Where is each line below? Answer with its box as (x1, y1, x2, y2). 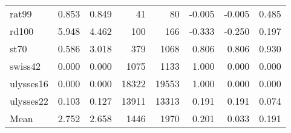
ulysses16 (10, 76, 48, 90)
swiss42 (10, 59, 41, 73)
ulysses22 (10, 94, 48, 108)
